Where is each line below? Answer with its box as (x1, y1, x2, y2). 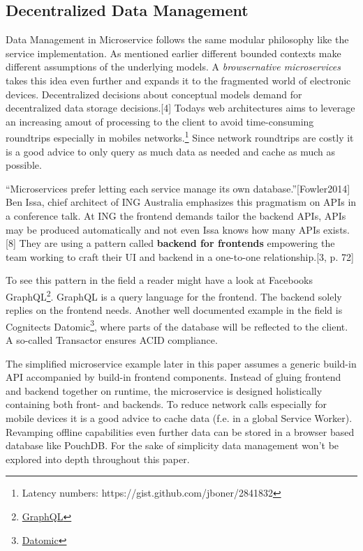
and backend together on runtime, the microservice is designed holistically (6, 383, 323, 398)
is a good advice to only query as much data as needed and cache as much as (6, 144, 336, 158)
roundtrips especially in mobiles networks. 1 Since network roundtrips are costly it (6, 128, 354, 145)
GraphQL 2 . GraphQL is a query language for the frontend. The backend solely (6, 287, 342, 303)
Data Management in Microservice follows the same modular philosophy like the (6, 32, 349, 47)
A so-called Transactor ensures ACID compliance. (6, 333, 218, 347)
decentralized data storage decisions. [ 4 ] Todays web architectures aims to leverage (6, 100, 355, 115)
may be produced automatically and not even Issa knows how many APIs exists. (6, 222, 350, 236)
